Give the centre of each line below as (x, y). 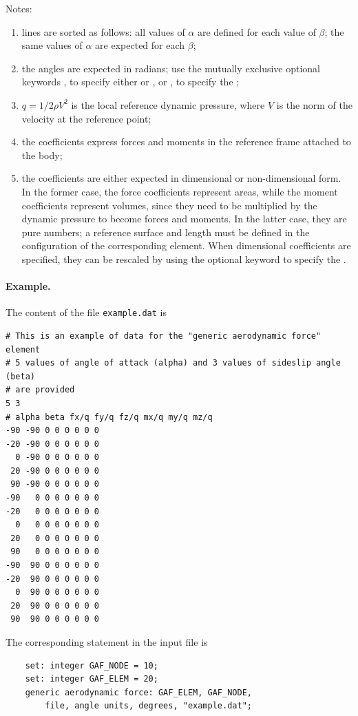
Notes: (19, 8)
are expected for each (140, 45)
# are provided (40, 390)
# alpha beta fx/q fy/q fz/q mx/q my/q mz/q (109, 417)
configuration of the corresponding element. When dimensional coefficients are (186, 245)
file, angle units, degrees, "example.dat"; (148, 706)
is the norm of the (314, 104)
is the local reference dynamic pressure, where (168, 104)
